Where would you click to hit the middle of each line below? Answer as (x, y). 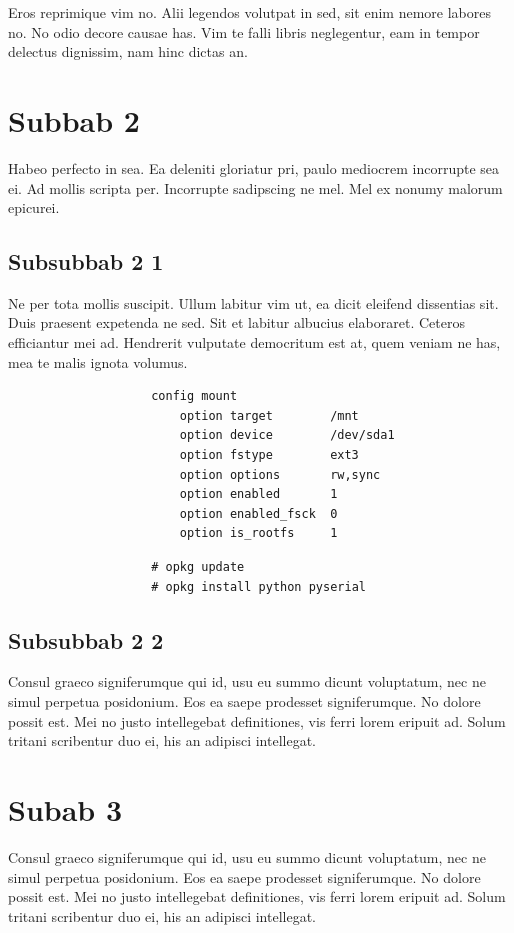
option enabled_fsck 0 (258, 513)
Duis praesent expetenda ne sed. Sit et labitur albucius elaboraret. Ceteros (236, 322)
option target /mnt (269, 415)
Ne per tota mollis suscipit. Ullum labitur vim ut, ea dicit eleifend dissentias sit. (253, 302)
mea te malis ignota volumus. (98, 361)
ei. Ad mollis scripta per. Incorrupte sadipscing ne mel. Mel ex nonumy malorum (255, 187)
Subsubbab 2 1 (86, 261)
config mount (194, 396)
